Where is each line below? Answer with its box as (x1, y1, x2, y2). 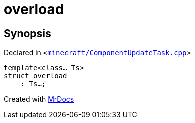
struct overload (4, 72, 67, 80)
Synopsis (4, 27, 51, 40)
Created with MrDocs (4, 95, 74, 104)
